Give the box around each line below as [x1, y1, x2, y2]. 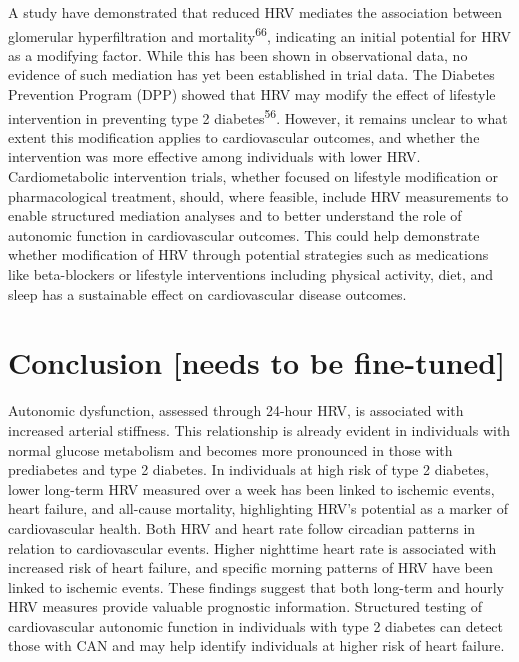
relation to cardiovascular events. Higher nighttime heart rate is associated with [8, 537, 497, 558]
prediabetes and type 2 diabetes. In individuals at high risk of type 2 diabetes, [8, 459, 489, 480]
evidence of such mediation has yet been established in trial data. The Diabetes [8, 64, 495, 85]
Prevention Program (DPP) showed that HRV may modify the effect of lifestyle [8, 84, 496, 105]
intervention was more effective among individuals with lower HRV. [8, 146, 421, 167]
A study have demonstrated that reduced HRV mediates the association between [8, 2, 503, 22]
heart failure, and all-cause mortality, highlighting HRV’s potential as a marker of [8, 498, 508, 519]
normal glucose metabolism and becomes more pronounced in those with [8, 439, 453, 460]
